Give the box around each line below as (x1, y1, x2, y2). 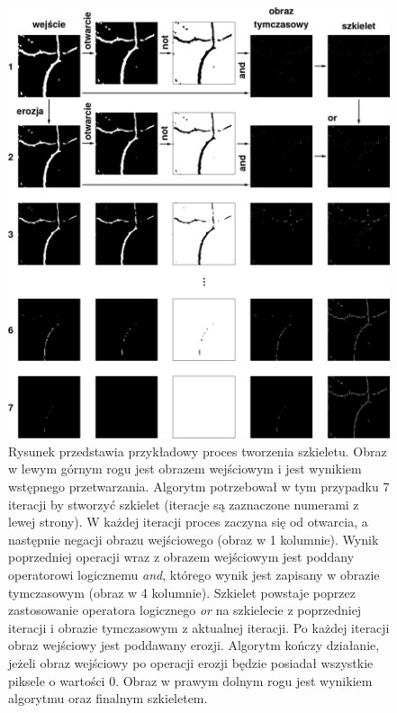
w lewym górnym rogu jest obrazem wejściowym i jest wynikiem (8, 459, 362, 478)
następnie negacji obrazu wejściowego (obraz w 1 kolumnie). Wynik (8, 529, 379, 548)
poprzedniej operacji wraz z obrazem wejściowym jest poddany (8, 547, 355, 566)
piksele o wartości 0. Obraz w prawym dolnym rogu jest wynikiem (8, 671, 373, 690)
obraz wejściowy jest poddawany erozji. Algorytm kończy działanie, (8, 636, 380, 654)
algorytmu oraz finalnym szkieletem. (8, 689, 208, 708)
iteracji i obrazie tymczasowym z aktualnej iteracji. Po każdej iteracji (8, 618, 390, 636)
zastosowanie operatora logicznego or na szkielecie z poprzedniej (8, 600, 362, 619)
